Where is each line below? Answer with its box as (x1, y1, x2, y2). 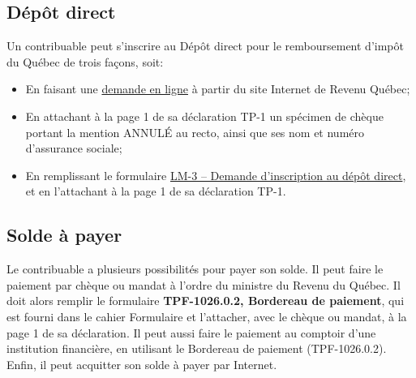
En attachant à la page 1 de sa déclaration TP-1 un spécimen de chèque (25, 107, 384, 124)
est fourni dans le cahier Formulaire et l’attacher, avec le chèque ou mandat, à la (6, 307, 407, 324)
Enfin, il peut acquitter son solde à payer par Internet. (6, 355, 277, 372)
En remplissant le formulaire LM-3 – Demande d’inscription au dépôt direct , (25, 166, 406, 183)
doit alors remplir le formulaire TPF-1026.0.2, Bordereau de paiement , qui (6, 292, 405, 309)
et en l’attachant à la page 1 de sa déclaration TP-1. (25, 183, 286, 200)
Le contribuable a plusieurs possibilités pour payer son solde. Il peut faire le (6, 260, 384, 277)
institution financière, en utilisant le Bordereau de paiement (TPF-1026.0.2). (6, 340, 387, 357)
